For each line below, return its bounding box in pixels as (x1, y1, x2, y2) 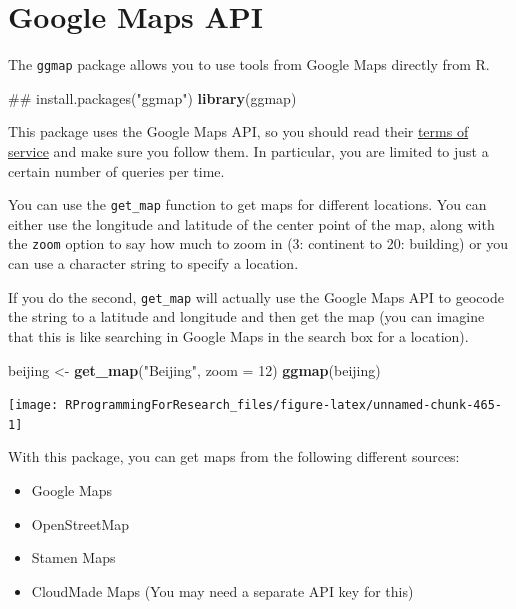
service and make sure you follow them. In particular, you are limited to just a (8, 140, 489, 161)
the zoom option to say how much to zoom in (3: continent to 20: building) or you (8, 233, 509, 254)
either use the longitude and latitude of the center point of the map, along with (8, 213, 495, 234)
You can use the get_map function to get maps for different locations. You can (8, 194, 487, 215)
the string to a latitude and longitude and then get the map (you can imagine (8, 306, 485, 327)
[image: (8, 398, 59, 413)
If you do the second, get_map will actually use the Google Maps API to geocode (8, 286, 504, 307)
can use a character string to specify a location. (8, 253, 299, 274)
